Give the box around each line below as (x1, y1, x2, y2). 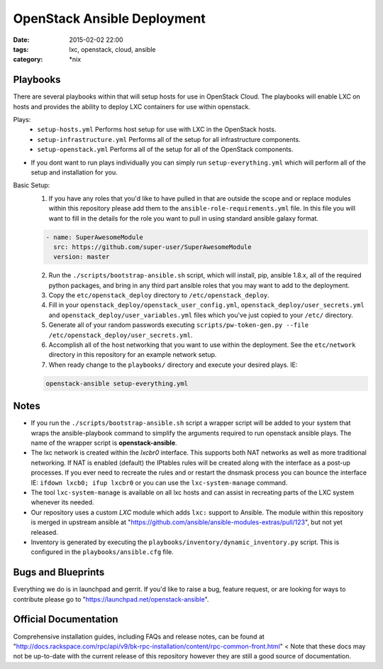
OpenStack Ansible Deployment (13, 11, 206, 26)
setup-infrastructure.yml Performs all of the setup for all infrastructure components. (37, 135, 301, 143)
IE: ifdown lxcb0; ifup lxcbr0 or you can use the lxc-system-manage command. (30, 478, 288, 487)
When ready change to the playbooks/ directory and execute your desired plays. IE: (48, 360, 298, 369)
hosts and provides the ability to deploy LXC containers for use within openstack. (13, 102, 251, 111)
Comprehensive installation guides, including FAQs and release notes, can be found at (13, 632, 265, 641)
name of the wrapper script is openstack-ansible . (30, 438, 177, 447)
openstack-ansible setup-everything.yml (45, 380, 188, 387)
